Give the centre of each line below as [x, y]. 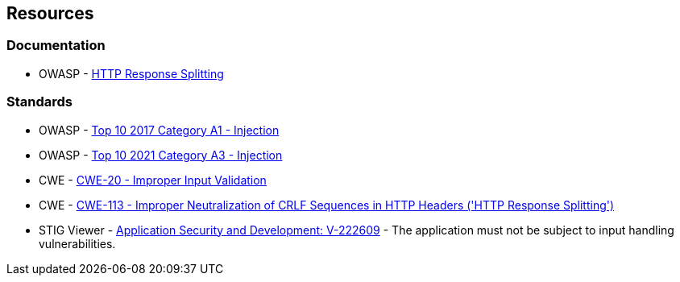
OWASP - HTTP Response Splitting [131, 73]
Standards [40, 102]
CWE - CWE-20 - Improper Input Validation [153, 180]
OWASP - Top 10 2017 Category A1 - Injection [159, 130]
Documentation [56, 46]
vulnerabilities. [77, 243]
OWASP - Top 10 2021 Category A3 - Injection [161, 155]
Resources [50, 13]
